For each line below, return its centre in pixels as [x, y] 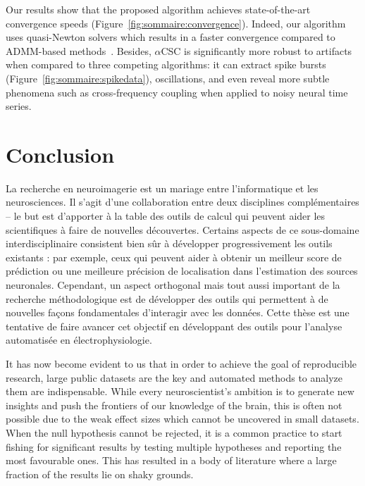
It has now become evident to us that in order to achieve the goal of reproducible [181, 363]
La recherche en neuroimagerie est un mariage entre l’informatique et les [162, 188]
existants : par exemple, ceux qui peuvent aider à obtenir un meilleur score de [174, 257]
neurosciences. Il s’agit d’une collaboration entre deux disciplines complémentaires [182, 202]
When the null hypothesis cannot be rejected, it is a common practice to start [174, 432]
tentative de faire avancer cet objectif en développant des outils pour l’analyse [174, 326]
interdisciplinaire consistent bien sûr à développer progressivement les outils [169, 243]
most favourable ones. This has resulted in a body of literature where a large [171, 460]
